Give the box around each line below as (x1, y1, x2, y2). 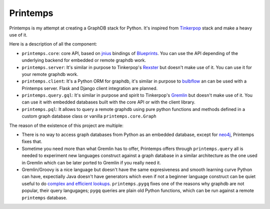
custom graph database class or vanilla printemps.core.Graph (21, 113, 157, 119)
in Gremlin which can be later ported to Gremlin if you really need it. (21, 159, 161, 165)
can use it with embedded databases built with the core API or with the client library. (21, 99, 195, 105)
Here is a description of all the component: (9, 41, 97, 47)
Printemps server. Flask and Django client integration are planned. (21, 85, 158, 91)
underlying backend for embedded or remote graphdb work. (21, 57, 146, 63)
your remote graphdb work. (21, 71, 78, 77)
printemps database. (21, 194, 67, 200)
